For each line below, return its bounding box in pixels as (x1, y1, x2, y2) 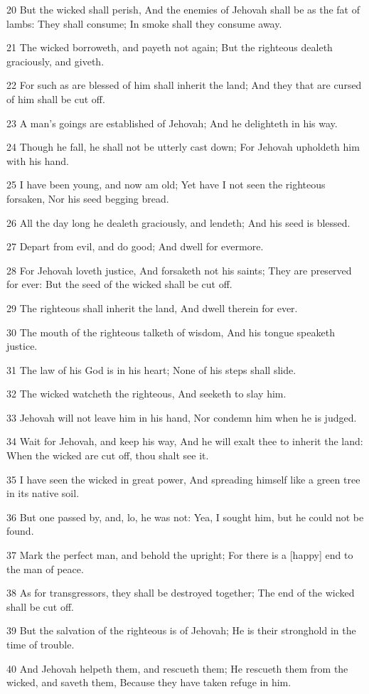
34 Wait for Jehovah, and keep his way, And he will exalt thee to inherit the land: (6, 434, 363, 449)
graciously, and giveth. (6, 53, 105, 68)
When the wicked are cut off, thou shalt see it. (6, 448, 209, 463)
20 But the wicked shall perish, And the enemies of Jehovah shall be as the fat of (6, 2, 360, 16)
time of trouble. (6, 637, 75, 651)
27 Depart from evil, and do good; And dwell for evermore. (6, 239, 264, 254)
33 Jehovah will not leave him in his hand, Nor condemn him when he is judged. (6, 410, 357, 425)
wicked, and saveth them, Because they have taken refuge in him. (6, 675, 292, 690)
